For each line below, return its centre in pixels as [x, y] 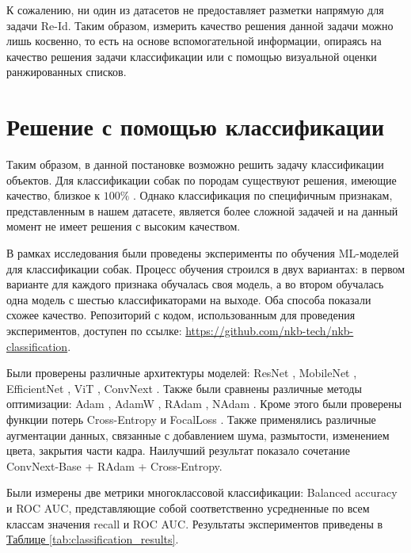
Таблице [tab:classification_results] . [93, 539]
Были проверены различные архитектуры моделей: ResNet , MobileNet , [182, 373]
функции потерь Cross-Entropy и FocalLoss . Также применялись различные [191, 419]
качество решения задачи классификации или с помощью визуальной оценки [192, 56]
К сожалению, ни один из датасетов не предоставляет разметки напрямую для [195, 10]
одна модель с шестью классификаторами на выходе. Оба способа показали [189, 299]
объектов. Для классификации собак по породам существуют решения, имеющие [202, 179]
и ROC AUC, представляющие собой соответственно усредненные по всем [188, 507]
